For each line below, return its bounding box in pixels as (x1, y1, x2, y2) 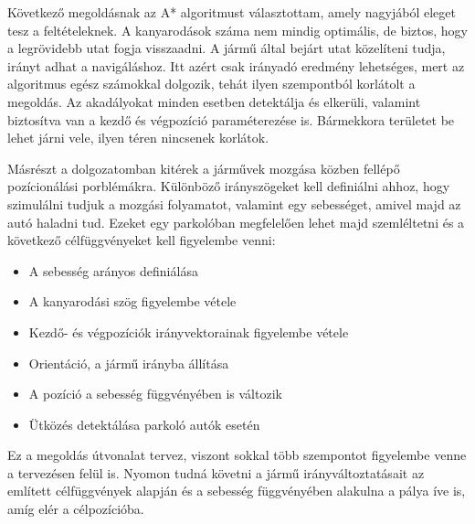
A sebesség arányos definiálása (28, 261, 198, 280)
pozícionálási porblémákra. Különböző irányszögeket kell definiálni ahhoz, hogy (7, 176, 450, 196)
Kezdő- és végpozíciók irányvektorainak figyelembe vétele (28, 322, 349, 341)
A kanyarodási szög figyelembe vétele (28, 292, 237, 311)
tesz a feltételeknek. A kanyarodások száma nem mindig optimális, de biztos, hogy (7, 20, 468, 39)
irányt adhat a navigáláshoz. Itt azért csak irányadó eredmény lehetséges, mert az (7, 56, 465, 75)
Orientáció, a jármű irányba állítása (28, 353, 229, 372)
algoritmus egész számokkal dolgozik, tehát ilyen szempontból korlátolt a (7, 74, 416, 93)
